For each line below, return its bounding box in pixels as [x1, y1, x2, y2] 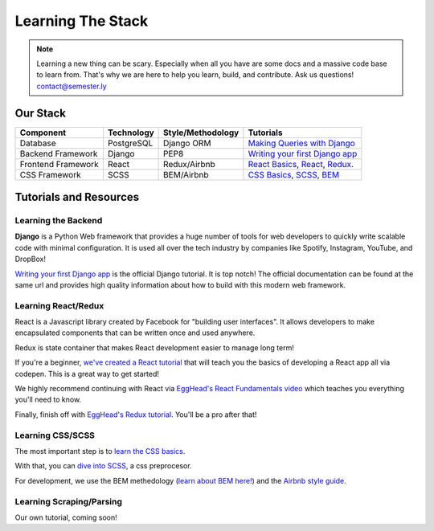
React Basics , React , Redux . [248, 158, 354, 170]
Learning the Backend [14, 215, 103, 227]
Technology [107, 127, 154, 138]
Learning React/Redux [14, 300, 104, 311]
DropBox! [14, 254, 47, 264]
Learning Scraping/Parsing [14, 496, 123, 507]
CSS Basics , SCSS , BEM [248, 169, 340, 180]
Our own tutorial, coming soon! [14, 513, 118, 522]
